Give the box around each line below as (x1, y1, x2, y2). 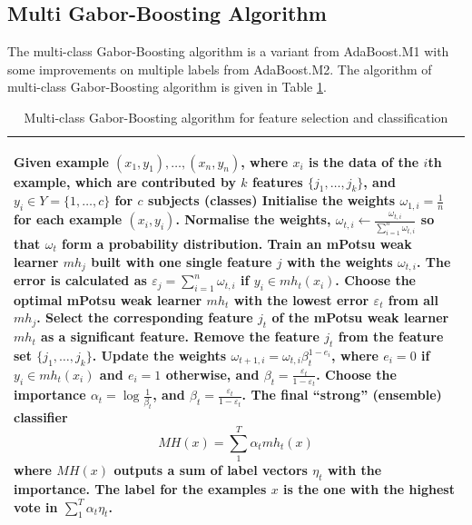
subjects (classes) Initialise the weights (147, 191, 396, 210)
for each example (14, 210, 123, 229)
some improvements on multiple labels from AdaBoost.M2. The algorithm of (7, 59, 432, 78)
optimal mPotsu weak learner (14, 290, 202, 309)
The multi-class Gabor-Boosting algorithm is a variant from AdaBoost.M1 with (7, 42, 449, 61)
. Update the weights (92, 346, 227, 365)
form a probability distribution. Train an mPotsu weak (62, 234, 412, 253)
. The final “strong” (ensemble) (241, 385, 442, 404)
